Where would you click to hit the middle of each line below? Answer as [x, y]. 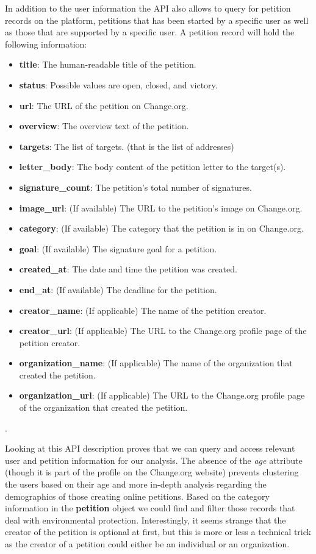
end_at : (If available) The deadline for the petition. [118, 289]
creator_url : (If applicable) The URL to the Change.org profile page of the [163, 331]
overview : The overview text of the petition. [104, 126]
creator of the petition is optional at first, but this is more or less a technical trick [158, 532]
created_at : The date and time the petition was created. [128, 269]
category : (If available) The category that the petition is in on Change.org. [161, 228]
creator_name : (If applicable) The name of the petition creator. [143, 310]
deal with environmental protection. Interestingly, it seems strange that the [145, 520]
